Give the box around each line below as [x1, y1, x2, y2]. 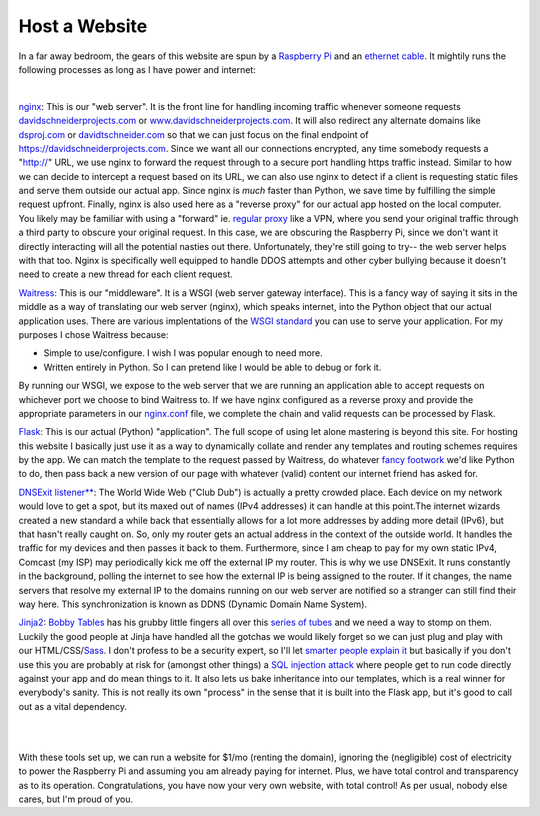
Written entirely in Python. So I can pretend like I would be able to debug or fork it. [43, 361, 382, 373]
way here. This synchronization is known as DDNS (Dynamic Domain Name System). [18, 598, 368, 610]
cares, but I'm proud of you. [18, 793, 134, 805]
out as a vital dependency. [18, 700, 128, 712]
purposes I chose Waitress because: [18, 328, 169, 340]
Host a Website [18, 15, 148, 37]
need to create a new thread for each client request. [18, 268, 234, 280]
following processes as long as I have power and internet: [18, 63, 257, 75]
